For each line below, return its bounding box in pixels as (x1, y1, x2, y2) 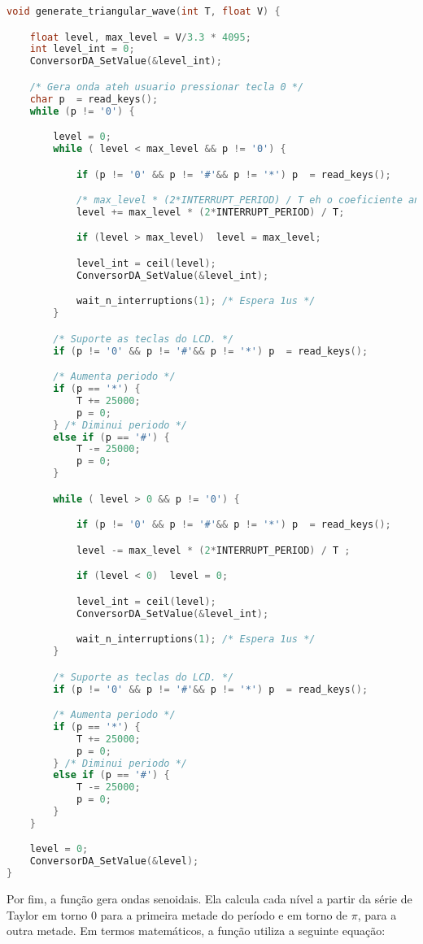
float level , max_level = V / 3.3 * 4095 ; (29, 31, 251, 43)
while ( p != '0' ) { (29, 105, 135, 117)
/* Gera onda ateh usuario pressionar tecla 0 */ (29, 80, 304, 93)
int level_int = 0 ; (29, 43, 135, 55)
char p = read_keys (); (29, 93, 159, 105)
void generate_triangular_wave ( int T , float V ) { (7, 6, 281, 17)
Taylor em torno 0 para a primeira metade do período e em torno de (7, 906, 348, 923)
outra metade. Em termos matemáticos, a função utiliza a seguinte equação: (7, 922, 386, 939)
